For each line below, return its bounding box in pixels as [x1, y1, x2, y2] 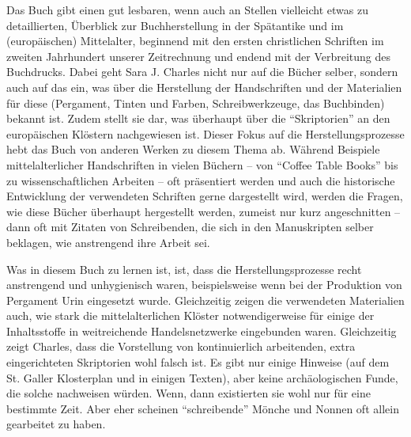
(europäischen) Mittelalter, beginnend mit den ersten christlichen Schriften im [6, 32, 384, 49]
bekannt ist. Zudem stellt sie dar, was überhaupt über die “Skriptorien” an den [6, 110, 390, 127]
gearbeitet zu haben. [6, 416, 106, 432]
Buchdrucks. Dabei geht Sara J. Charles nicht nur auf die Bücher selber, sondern [6, 63, 398, 80]
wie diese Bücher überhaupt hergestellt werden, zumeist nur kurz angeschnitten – [6, 203, 401, 219]
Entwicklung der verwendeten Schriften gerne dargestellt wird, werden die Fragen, [6, 188, 403, 204]
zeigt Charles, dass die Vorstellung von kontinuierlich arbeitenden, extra [6, 338, 356, 355]
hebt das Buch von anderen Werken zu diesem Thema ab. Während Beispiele [6, 141, 380, 158]
